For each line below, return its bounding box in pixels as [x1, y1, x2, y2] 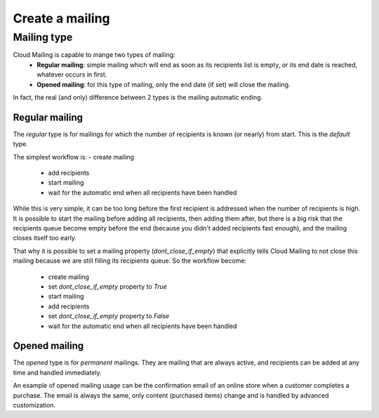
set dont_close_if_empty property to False [48, 312, 170, 320]
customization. [13, 400, 56, 409]
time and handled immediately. [13, 368, 102, 377]
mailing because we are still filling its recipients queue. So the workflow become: [13, 256, 247, 265]
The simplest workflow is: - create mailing [13, 152, 135, 161]
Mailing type [13, 31, 73, 44]
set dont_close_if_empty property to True [48, 282, 168, 291]
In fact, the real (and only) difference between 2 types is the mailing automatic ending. [13, 93, 263, 101]
